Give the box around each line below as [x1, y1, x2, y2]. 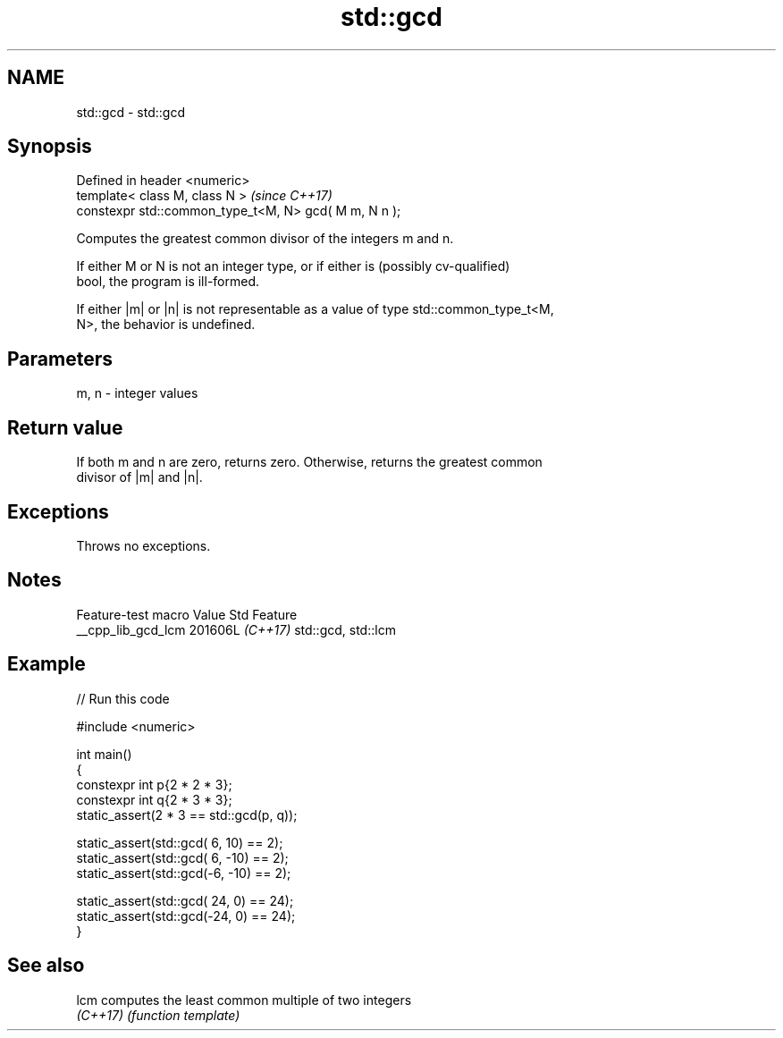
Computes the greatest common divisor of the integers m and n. [76, 231, 454, 247]
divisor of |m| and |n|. [76, 469, 203, 485]
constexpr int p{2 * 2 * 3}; [76, 776, 232, 792]
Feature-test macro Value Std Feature [76, 606, 298, 622]
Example [7, 653, 86, 676]
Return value [7, 416, 123, 439]
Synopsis [7, 135, 92, 158]
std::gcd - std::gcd [76, 104, 185, 120]
